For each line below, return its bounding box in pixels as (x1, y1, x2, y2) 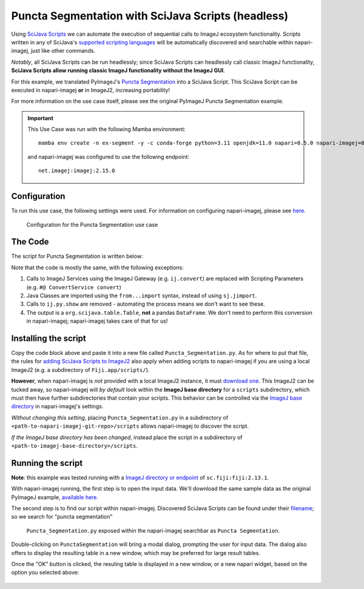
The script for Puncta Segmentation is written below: (11, 252, 143, 260)
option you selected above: (11, 569, 79, 576)
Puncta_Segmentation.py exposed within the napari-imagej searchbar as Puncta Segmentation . (26, 527, 280, 534)
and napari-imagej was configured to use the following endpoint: (27, 153, 190, 160)
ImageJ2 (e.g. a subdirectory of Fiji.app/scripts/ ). (11, 366, 150, 373)
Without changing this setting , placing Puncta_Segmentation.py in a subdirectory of (11, 414, 229, 421)
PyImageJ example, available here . (11, 493, 98, 500)
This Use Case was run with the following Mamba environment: (27, 126, 186, 133)
